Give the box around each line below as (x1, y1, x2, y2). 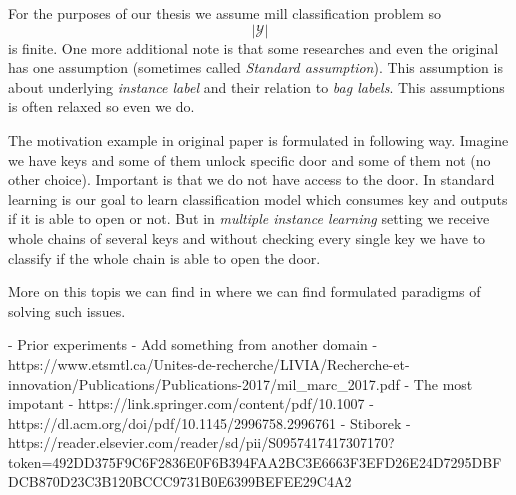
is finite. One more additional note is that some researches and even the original (8, 37, 499, 58)
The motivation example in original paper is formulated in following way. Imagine (8, 129, 509, 150)
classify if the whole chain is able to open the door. (8, 247, 321, 268)
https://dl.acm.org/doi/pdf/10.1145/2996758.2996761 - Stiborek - (8, 412, 411, 433)
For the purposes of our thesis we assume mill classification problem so (8, 3, 442, 23)
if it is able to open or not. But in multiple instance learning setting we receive (8, 208, 490, 229)
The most (413, 373, 473, 394)
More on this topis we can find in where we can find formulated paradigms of (8, 281, 481, 302)
